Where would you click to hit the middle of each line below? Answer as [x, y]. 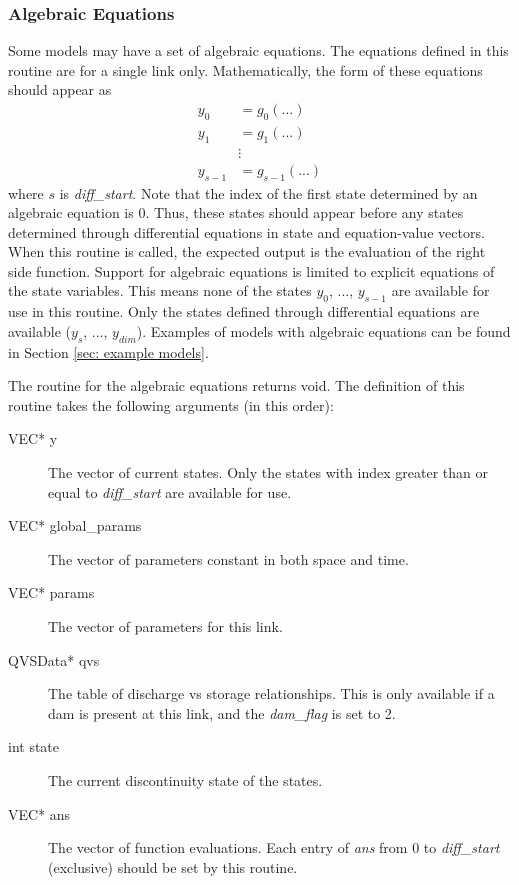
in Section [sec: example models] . [108, 351]
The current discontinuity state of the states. [185, 779]
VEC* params [51, 592]
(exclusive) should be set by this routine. [173, 866]
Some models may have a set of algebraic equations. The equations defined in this [258, 50]
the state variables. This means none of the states [160, 290]
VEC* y [33, 438]
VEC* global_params [75, 525]
